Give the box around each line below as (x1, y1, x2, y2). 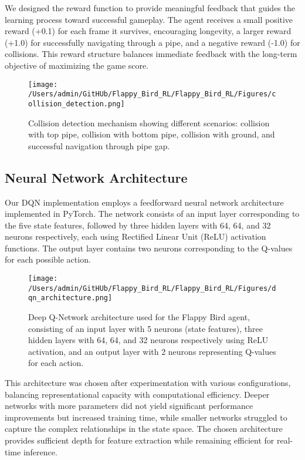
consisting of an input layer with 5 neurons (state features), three (28, 322, 263, 334)
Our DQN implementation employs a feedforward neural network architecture (5, 196, 284, 208)
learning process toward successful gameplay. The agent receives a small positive (5, 13, 293, 25)
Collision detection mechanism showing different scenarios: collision (28, 116, 270, 129)
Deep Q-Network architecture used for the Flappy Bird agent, (28, 311, 250, 323)
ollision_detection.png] (28, 99, 125, 108)
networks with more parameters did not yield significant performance (5, 399, 253, 412)
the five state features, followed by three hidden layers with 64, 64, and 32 (5, 219, 271, 231)
